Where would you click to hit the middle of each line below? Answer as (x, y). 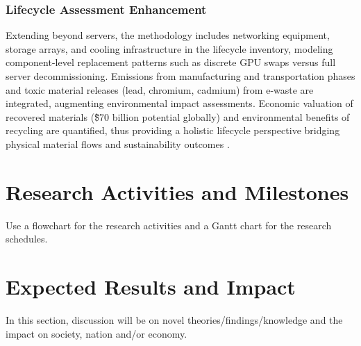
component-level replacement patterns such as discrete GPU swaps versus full (171, 62)
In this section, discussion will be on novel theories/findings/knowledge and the (174, 320)
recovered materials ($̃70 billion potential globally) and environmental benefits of (178, 116)
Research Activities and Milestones (177, 191)
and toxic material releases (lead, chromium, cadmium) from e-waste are (160, 89)
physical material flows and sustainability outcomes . (118, 143)
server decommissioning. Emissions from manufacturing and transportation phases (180, 76)
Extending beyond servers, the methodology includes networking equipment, (168, 35)
